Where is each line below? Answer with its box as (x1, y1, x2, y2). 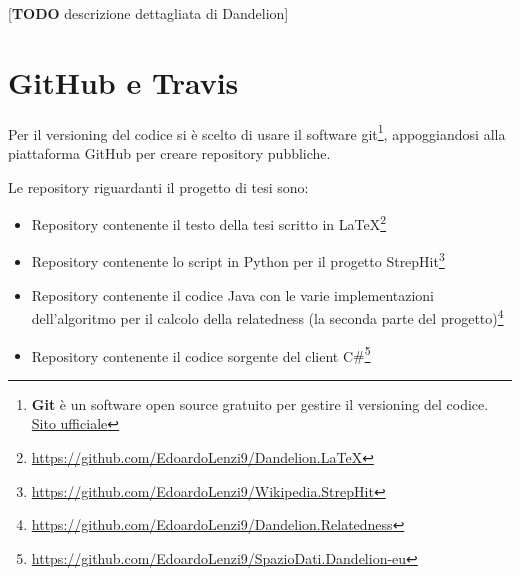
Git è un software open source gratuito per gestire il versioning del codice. (31, 393, 489, 414)
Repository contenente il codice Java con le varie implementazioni (31, 284, 435, 305)
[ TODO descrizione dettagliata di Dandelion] (8, 3, 289, 23)
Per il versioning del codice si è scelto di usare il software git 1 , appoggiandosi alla (8, 120, 506, 144)
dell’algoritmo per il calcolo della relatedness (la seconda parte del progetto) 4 (31, 305, 504, 328)
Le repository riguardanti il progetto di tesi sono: (8, 176, 309, 197)
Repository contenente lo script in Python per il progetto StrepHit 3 (31, 248, 445, 272)
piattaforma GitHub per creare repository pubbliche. (8, 142, 331, 163)
